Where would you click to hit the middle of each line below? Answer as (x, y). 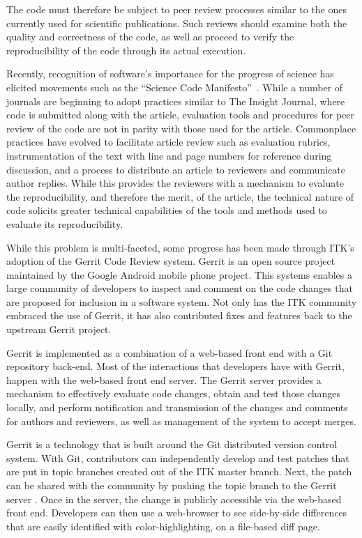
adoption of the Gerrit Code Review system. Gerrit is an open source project (171, 261)
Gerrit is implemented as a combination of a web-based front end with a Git (169, 352)
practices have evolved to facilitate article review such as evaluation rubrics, (168, 142)
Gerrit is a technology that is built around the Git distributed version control (172, 444)
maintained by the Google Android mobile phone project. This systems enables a (180, 274)
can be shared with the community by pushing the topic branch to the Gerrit (172, 485)
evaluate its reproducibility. (65, 223)
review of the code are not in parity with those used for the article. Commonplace (181, 128)
